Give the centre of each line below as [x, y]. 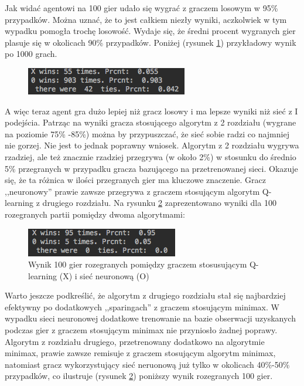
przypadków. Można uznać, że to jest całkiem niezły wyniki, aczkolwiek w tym [146, 19]
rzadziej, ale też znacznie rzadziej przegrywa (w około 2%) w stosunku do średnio [151, 156]
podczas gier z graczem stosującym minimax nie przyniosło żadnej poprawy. [141, 330]
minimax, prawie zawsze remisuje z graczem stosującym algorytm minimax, [140, 353]
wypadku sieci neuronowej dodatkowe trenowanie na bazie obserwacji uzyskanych [150, 318]
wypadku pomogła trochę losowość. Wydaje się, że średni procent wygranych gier [150, 31]
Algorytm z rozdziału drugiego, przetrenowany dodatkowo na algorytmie [135, 341]
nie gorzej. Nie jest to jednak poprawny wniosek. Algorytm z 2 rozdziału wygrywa [152, 145]
